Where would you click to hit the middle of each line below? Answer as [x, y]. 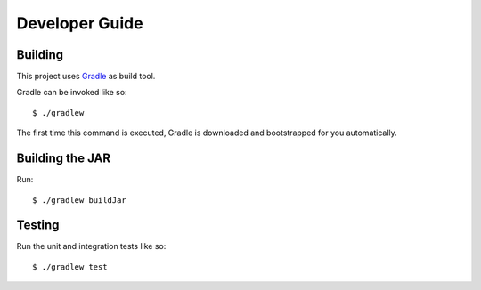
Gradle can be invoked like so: [72, 93]
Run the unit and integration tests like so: [91, 246]
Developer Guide [80, 23]
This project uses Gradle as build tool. [86, 77]
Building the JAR [64, 159]
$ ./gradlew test [70, 266]
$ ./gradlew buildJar [79, 200]
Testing [38, 226]
